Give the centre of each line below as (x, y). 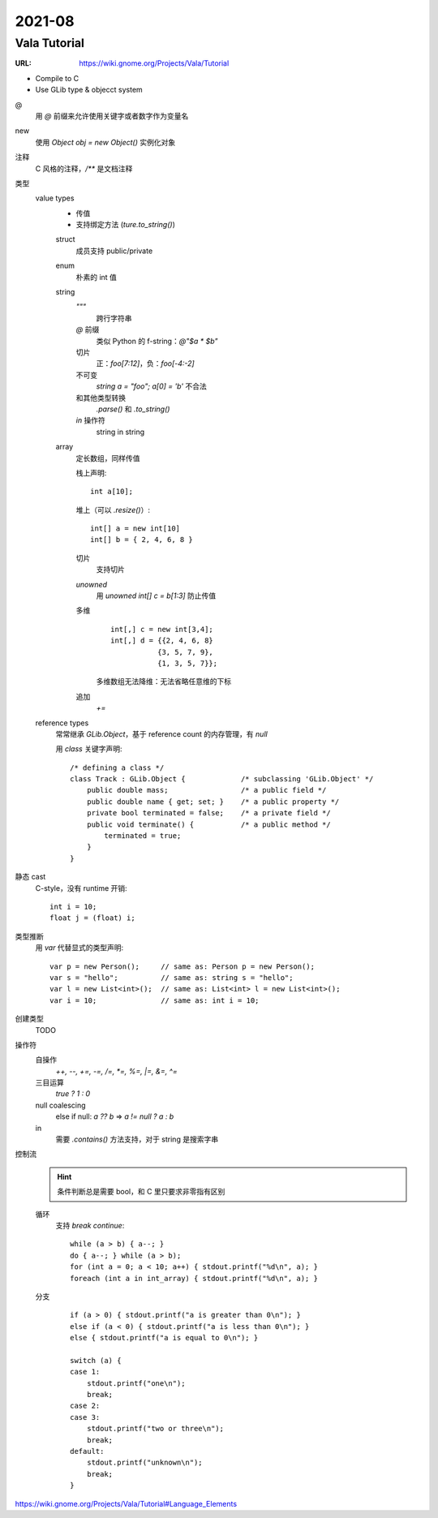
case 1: (85, 1372)
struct (66, 239)
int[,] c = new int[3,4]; (162, 629)
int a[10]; (112, 492)
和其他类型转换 (101, 398)
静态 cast (30, 877)
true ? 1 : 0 (73, 1094)
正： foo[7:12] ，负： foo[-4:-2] (145, 363)
